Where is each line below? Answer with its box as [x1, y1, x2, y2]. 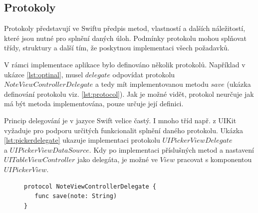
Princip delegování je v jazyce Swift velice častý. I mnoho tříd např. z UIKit [4, 115, 237, 125]
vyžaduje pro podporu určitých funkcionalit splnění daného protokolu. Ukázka [4, 125, 244, 135]
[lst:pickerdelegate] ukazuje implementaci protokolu [4, 135, 160, 145]
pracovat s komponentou [177, 154, 252, 165]
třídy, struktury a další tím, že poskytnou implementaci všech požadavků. [4, 42, 230, 53]
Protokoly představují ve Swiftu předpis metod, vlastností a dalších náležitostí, [4, 23, 246, 33]
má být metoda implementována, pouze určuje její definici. [4, 98, 184, 109]
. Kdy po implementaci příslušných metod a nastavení [89, 144, 254, 155]
